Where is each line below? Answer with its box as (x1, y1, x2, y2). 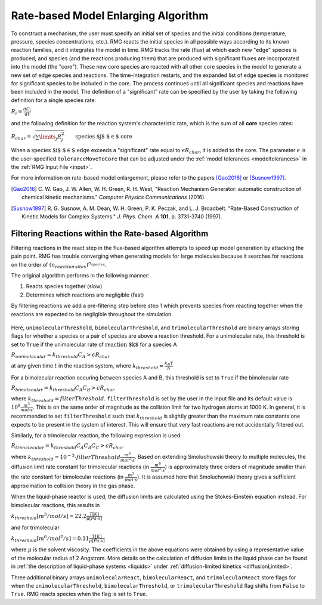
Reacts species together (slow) (26, 283, 103, 290)
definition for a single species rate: (11, 96, 97, 104)
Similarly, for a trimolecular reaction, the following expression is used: (11, 431, 182, 439)
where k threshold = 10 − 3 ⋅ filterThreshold (11, 452, 120, 462)
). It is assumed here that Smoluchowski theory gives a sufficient (137, 473, 296, 480)
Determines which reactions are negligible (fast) (26, 291, 144, 298)
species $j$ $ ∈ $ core (75, 133, 132, 140)
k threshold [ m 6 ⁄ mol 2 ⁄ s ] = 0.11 (11, 534, 89, 543)
